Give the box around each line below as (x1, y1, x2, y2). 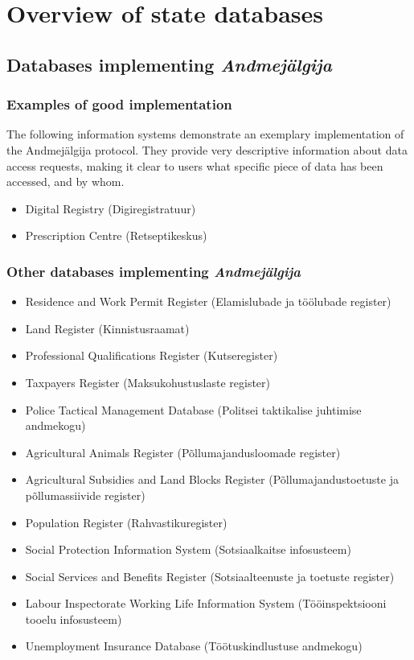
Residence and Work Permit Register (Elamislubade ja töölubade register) (25, 293, 391, 310)
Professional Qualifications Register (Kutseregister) (25, 347, 278, 364)
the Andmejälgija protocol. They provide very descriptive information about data (6, 141, 408, 158)
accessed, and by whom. (6, 173, 125, 190)
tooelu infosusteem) (25, 610, 122, 627)
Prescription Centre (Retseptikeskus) (25, 227, 207, 244)
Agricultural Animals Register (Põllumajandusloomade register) (25, 443, 341, 460)
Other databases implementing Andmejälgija (6, 261, 301, 281)
